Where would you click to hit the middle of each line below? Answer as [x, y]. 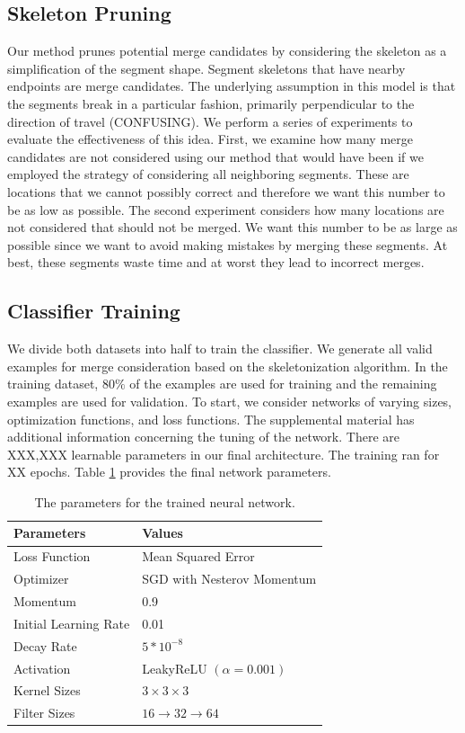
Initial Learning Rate [72, 623]
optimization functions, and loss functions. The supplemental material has [211, 419]
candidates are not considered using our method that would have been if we [215, 156]
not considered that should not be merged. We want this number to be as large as [232, 227]
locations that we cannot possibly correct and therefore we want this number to [226, 191]
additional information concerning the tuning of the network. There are [203, 437]
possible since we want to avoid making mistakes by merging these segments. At [228, 244]
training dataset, [53, 384]
